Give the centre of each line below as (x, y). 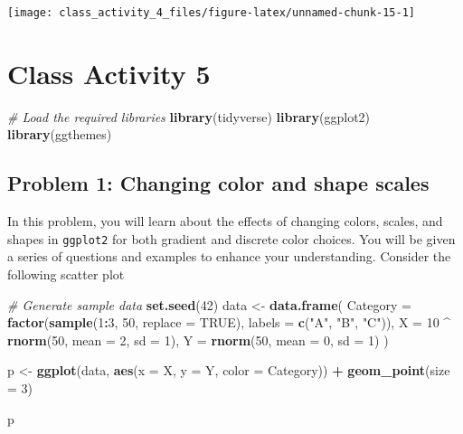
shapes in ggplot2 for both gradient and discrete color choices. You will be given (231, 238)
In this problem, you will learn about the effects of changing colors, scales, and (225, 221)
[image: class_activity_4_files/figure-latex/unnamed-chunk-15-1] (212, 13)
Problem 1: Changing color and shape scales (218, 183)
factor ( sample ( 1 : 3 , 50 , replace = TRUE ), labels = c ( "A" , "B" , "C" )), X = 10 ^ (229, 322)
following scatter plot (66, 274)
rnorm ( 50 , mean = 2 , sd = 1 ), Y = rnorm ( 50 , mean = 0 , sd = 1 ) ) (198, 340)
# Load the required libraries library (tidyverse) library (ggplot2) (189, 116)
